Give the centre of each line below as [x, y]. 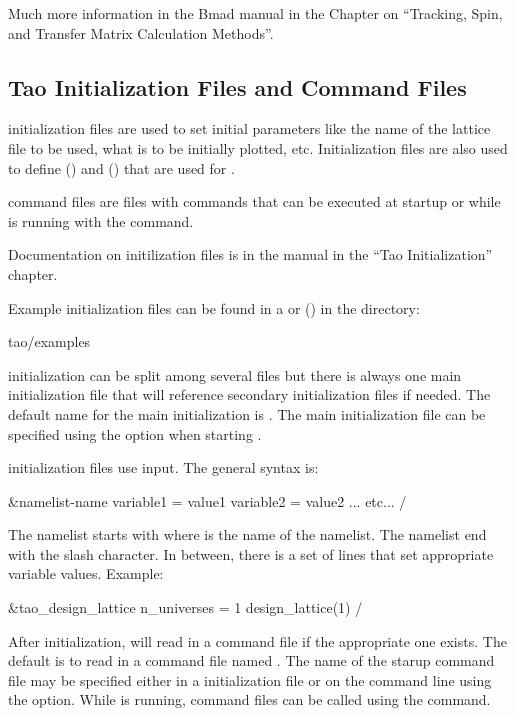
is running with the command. [101, 220]
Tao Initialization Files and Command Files [237, 86]
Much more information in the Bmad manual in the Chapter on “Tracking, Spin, [255, 13]
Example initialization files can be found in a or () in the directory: [214, 307]
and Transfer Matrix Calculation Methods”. [141, 32]
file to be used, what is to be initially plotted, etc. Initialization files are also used [258, 147]
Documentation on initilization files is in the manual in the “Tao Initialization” [250, 254]
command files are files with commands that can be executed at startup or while [254, 201]
